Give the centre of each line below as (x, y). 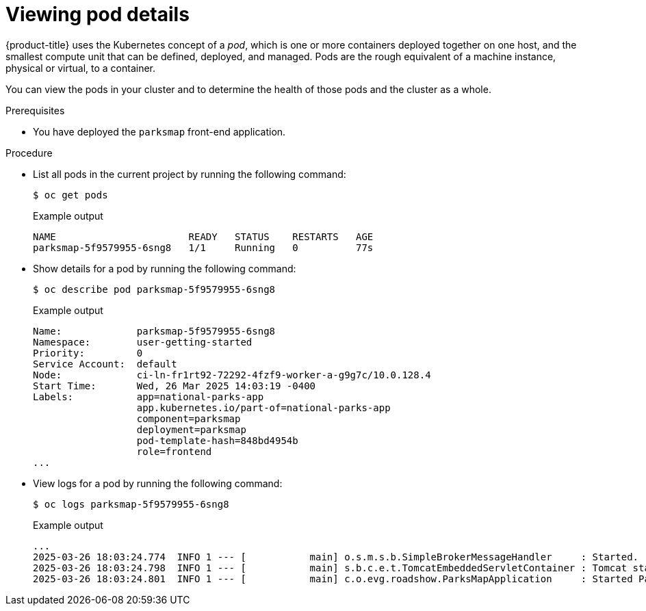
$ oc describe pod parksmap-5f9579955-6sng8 (154, 289)
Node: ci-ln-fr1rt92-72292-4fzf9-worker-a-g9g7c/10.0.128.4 (232, 375)
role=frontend (174, 451)
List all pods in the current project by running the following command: (190, 174)
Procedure (29, 153)
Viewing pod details (98, 14)
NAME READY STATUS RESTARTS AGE (203, 236)
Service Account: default (105, 364)
